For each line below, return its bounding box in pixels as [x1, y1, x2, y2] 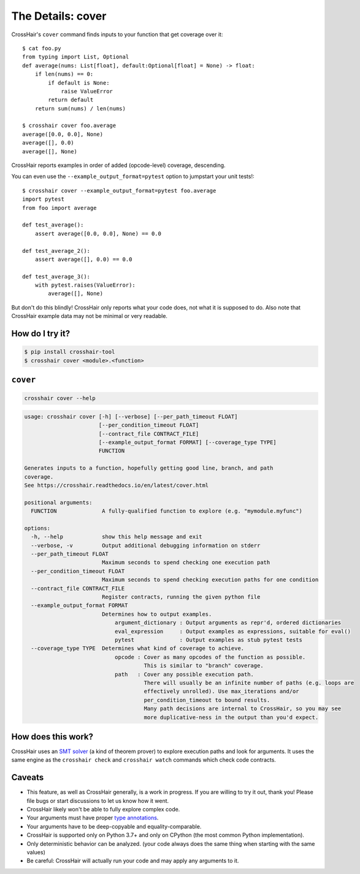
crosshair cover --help [24, 395, 96, 402]
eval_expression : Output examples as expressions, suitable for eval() [114, 628, 351, 635]
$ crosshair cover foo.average [22, 122, 117, 129]
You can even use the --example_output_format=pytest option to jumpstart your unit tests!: [11, 172, 255, 180]
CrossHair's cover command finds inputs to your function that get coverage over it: [11, 31, 223, 38]
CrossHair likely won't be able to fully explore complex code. [26, 806, 180, 813]
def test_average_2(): [22, 247, 91, 254]
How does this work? [11, 731, 93, 742]
